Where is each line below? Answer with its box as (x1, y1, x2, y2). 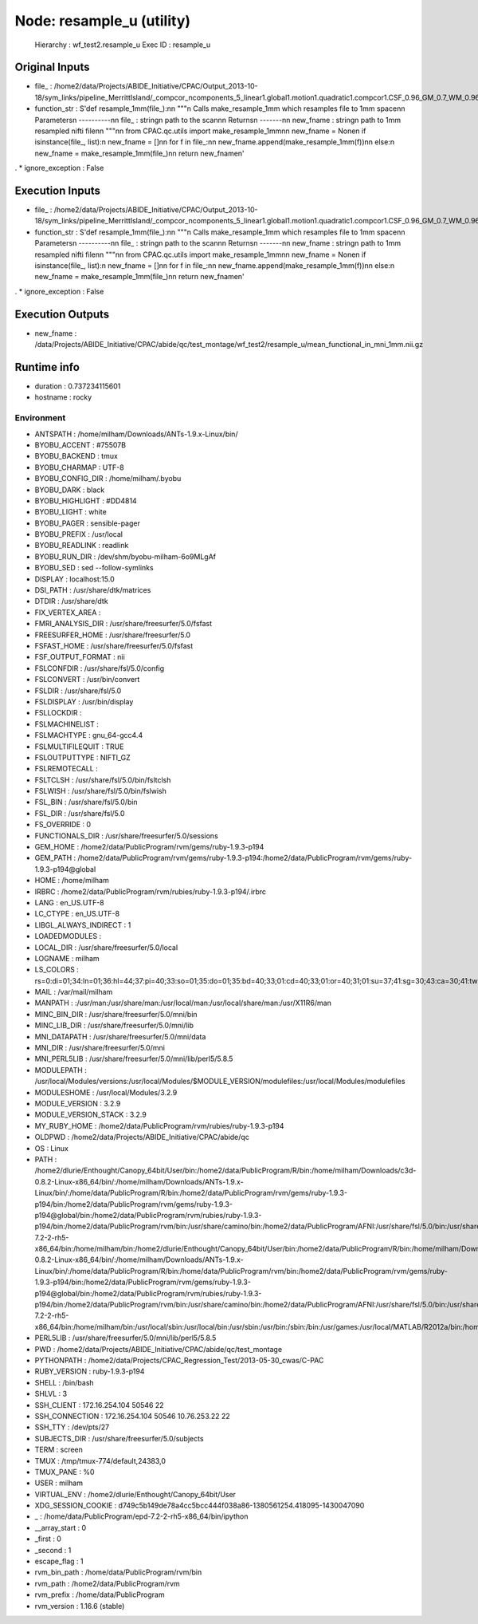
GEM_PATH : (34, 853, 76, 863)
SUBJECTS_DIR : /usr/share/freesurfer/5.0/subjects (34, 1433, 204, 1443)
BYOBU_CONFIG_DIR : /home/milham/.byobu (34, 474, 182, 483)
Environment (14, 412, 66, 424)
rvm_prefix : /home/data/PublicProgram (34, 1590, 165, 1599)
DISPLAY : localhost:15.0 (34, 574, 115, 584)
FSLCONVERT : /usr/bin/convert (34, 675, 140, 684)
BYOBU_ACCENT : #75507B (34, 440, 127, 450)
